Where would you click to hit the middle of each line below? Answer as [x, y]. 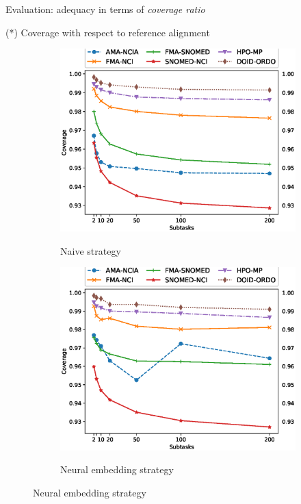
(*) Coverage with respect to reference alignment [108, 32]
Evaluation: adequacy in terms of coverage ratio [105, 9]
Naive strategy [91, 250]
